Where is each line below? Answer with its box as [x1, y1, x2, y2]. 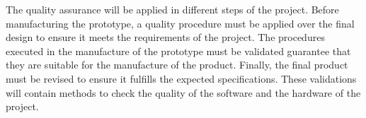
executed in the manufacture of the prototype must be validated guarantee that [6, 43, 351, 58]
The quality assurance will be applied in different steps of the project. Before [6, 2, 339, 16]
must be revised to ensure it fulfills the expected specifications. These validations [6, 71, 357, 85]
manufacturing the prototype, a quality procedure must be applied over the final [6, 16, 355, 30]
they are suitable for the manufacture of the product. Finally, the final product [6, 57, 348, 72]
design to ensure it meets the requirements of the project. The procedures [6, 30, 325, 45]
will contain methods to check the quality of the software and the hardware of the [6, 85, 361, 100]
